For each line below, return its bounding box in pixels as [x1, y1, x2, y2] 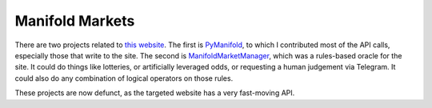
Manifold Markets [14, 12, 135, 30]
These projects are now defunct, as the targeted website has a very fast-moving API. [14, 88, 295, 98]
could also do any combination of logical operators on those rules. [14, 73, 234, 83]
